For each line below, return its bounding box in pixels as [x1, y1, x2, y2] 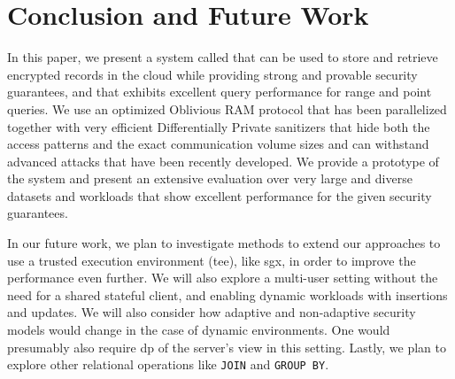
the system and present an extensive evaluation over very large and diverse [7, 169, 413, 188]
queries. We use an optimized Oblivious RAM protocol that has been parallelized [7, 99, 447, 118]
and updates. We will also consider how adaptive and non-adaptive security [7, 303, 416, 321]
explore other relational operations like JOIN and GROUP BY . [7, 355, 329, 374]
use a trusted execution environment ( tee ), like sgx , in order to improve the [7, 251, 416, 269]
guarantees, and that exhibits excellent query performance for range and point [7, 82, 432, 101]
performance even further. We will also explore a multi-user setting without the [7, 268, 438, 287]
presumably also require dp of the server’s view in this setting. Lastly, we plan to [7, 337, 446, 356]
